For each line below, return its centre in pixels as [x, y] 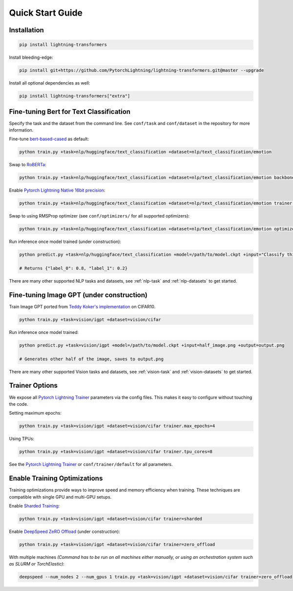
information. [21, 130]
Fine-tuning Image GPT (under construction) [78, 295]
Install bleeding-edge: [31, 57]
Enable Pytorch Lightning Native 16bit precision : [57, 190]
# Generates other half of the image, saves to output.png [91, 359]
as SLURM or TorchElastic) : [37, 564]
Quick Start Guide [46, 13]
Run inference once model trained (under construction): [65, 241]
